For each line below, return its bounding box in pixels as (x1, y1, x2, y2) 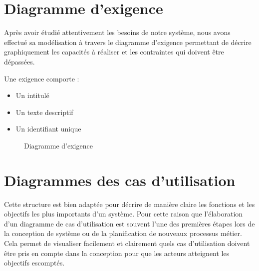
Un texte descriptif (15, 106, 73, 117)
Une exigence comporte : (4, 73, 79, 83)
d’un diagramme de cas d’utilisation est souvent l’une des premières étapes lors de (4, 218, 255, 228)
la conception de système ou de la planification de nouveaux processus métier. (4, 228, 242, 238)
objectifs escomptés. (4, 257, 65, 268)
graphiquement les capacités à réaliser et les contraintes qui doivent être (4, 46, 224, 57)
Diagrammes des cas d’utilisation (4, 169, 236, 190)
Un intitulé (15, 90, 49, 100)
